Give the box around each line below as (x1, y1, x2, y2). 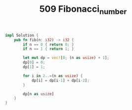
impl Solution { (5, 33, 39, 38)
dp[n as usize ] (23, 91, 54, 96)
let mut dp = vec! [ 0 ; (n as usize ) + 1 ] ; (23, 55, 110, 60)
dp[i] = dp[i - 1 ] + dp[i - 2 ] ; (31, 78, 90, 83)
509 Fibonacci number (39, 3, 127, 16)
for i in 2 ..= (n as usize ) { (23, 73, 83, 78)
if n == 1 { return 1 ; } (23, 47, 74, 52)
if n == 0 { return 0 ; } (23, 42, 74, 47)
